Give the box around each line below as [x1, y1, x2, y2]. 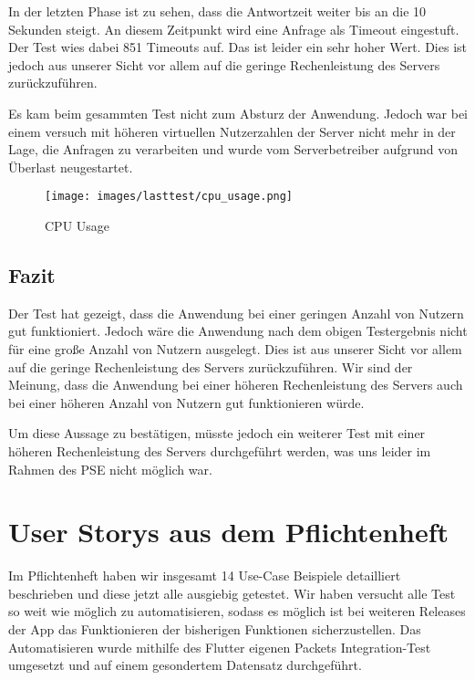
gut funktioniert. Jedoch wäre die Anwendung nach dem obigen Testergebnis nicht [8, 321, 468, 340]
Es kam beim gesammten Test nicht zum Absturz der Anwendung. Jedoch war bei [8, 103, 468, 122]
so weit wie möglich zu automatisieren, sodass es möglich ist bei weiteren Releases [8, 602, 466, 621]
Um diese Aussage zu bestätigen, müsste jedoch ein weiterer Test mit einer [8, 424, 426, 443]
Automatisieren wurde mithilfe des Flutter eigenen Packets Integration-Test [8, 637, 431, 656]
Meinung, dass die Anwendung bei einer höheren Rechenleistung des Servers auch [8, 375, 463, 394]
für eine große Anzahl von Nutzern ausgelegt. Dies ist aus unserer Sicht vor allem [8, 339, 462, 358]
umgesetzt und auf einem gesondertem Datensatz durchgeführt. [8, 655, 362, 675]
